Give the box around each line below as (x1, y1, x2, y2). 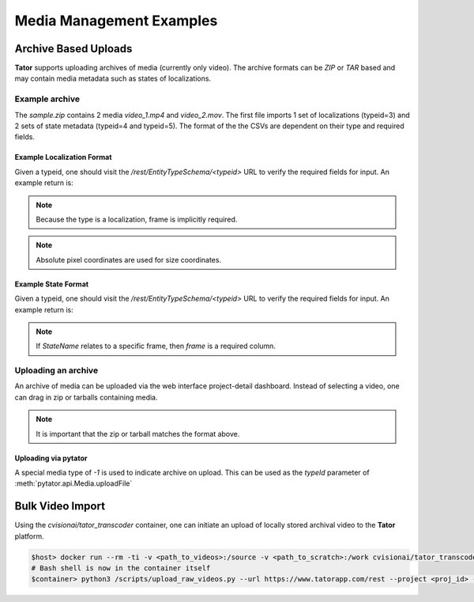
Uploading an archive (14, 365, 99, 376)
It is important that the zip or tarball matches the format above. (36, 429, 240, 438)
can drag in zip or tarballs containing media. (14, 392, 158, 402)
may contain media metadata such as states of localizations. (14, 74, 212, 83)
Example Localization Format (14, 153, 112, 162)
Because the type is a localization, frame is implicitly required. (36, 214, 238, 224)
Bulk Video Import (14, 499, 106, 513)
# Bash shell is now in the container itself (31, 564, 211, 573)
